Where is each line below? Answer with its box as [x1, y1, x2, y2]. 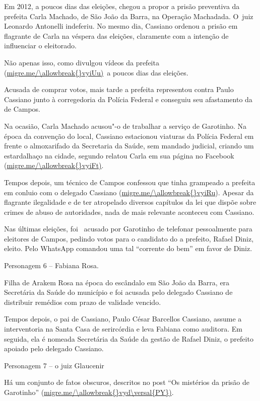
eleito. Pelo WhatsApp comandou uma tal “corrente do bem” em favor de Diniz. [4, 243, 252, 254]
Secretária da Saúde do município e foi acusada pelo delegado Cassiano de [4, 287, 233, 297]
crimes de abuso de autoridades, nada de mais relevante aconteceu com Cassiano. [4, 206, 254, 217]
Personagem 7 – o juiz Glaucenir [4, 360, 104, 370]
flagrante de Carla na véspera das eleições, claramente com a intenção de [4, 30, 229, 41]
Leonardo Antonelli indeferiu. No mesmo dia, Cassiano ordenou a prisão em [4, 21, 238, 31]
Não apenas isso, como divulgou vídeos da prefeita [4, 57, 159, 67]
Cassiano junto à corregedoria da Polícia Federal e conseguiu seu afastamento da [4, 94, 252, 104]
